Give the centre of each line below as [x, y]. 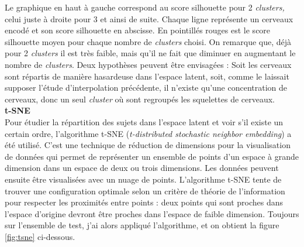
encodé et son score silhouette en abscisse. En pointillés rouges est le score [138, 30]
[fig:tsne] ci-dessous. [40, 236]
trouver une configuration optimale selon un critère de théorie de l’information [145, 191]
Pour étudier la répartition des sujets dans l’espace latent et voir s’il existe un [144, 121]
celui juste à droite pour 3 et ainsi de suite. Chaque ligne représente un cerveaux [149, 18]
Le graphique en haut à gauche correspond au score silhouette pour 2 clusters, [145, 7]
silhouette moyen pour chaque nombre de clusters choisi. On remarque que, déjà [148, 41]
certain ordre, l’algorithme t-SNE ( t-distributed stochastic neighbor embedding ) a [148, 133]
